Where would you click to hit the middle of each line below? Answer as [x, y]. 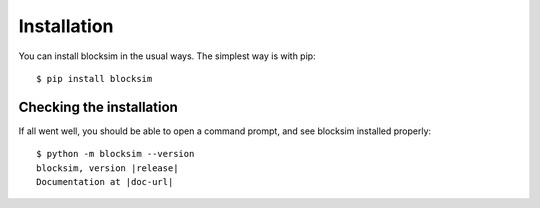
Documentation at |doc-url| [105, 182]
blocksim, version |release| [107, 168]
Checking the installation [98, 106]
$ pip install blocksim [94, 78]
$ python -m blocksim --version [115, 154]
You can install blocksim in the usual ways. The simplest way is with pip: [167, 56]
